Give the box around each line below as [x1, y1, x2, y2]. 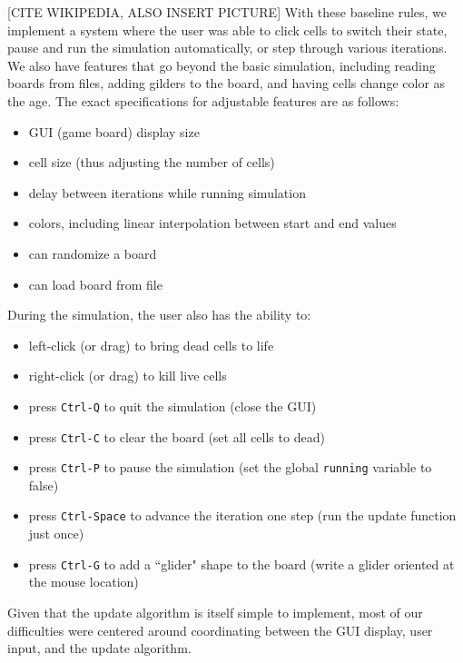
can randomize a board [28, 243, 157, 262]
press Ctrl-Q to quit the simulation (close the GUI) [28, 396, 317, 415]
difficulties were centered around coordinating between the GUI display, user [7, 620, 433, 639]
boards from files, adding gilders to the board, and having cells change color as [7, 74, 446, 93]
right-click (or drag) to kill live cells [28, 366, 227, 385]
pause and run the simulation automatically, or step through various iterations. [7, 38, 448, 57]
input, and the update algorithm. [7, 638, 192, 658]
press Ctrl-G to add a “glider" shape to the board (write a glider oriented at [28, 554, 455, 573]
